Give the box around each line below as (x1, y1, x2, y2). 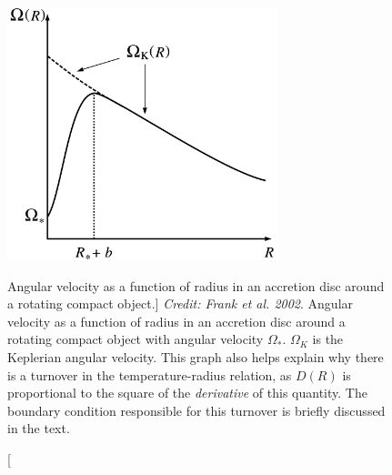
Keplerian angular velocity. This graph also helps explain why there (7, 347, 384, 366)
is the (312, 329, 344, 349)
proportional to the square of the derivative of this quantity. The (7, 383, 367, 402)
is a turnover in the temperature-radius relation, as (7, 365, 292, 384)
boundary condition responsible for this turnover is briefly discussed (7, 400, 386, 419)
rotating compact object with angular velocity (7, 329, 264, 349)
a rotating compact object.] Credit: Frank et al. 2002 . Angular (7, 294, 354, 313)
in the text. (7, 419, 70, 438)
